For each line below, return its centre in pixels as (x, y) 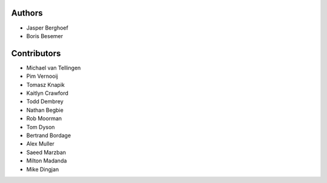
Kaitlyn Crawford (48, 93)
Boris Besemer (45, 36)
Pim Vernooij (42, 76)
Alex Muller (40, 144)
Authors (27, 13)
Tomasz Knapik (45, 85)
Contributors (36, 53)
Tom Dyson (41, 127)
